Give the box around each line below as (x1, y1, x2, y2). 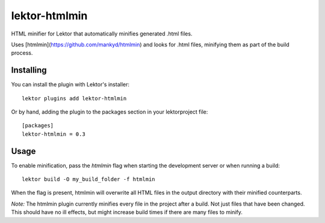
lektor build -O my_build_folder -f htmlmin (22, 176, 156, 183)
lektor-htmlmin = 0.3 (22, 130, 85, 138)
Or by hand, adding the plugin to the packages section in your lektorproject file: (11, 108, 208, 115)
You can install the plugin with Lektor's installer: (11, 81, 129, 88)
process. (11, 49, 33, 57)
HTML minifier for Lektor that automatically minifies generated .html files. (11, 30, 193, 37)
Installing (11, 65, 48, 75)
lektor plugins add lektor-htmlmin (22, 95, 127, 102)
